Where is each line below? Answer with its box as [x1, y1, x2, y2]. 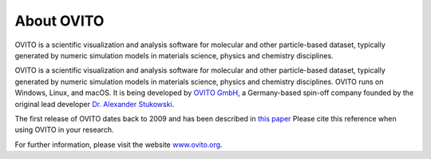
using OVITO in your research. [14, 125, 114, 135]
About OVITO [14, 12, 105, 30]
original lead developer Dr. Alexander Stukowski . [14, 99, 175, 109]
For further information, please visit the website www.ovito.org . [14, 140, 223, 149]
